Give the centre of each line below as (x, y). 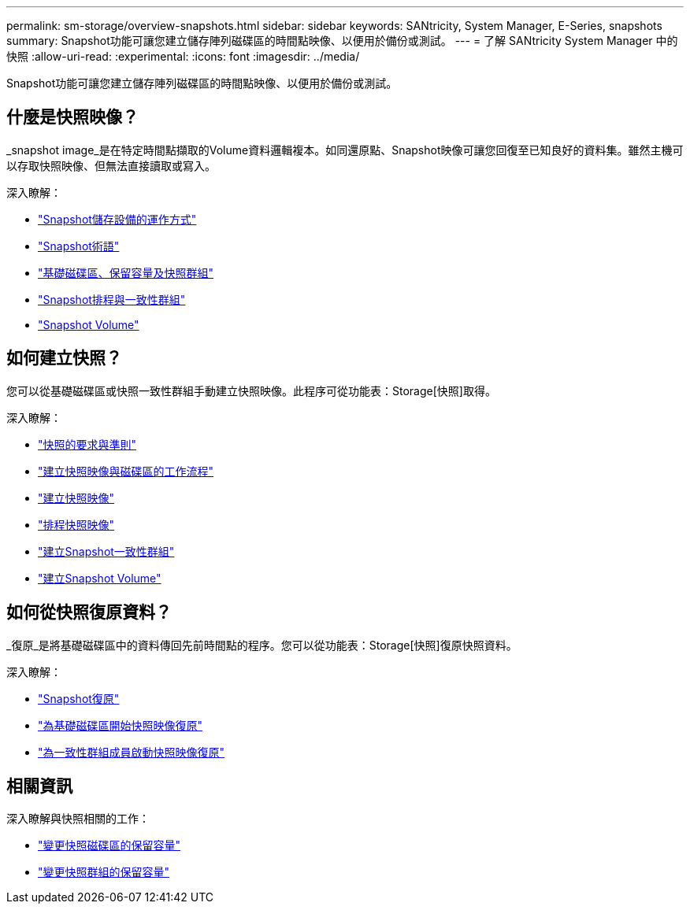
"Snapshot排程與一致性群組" (112, 299)
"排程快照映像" (76, 524)
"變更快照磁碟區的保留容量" (109, 845)
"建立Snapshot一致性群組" (106, 551)
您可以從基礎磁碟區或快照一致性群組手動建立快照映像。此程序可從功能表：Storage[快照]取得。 (251, 390)
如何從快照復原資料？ (89, 612)
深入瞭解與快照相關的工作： (78, 819)
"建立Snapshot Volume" (100, 578)
